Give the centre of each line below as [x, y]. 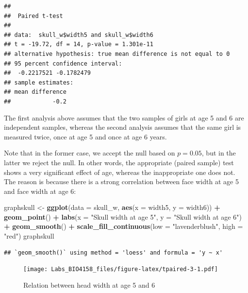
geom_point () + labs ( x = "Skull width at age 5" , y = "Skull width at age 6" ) [123, 216]
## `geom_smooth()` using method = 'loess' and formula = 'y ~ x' [114, 252]
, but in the [219, 153]
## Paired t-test [33, 16]
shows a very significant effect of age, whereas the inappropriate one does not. [120, 172]
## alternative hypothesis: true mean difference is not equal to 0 [117, 54]
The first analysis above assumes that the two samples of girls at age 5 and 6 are [124, 117]
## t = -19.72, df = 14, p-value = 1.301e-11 [79, 44]
